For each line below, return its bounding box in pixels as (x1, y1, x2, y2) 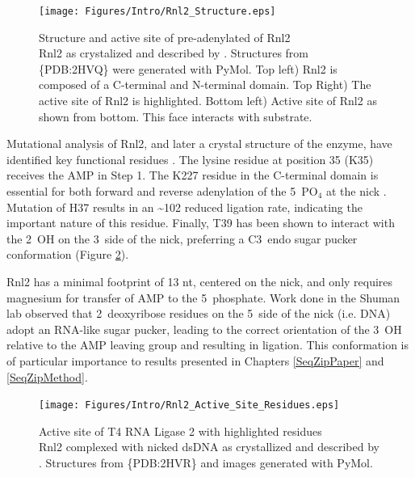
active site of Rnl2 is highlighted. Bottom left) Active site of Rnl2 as (39, 92, 377, 109)
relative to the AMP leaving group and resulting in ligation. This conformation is (6, 336, 409, 353)
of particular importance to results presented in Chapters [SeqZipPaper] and (6, 352, 384, 369)
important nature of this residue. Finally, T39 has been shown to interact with (6, 214, 395, 231)
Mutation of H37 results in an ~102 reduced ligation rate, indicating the (6, 198, 363, 215)
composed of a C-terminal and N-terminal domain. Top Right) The (39, 76, 371, 93)
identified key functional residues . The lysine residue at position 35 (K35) (6, 150, 374, 167)
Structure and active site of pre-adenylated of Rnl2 (39, 28, 291, 45)
